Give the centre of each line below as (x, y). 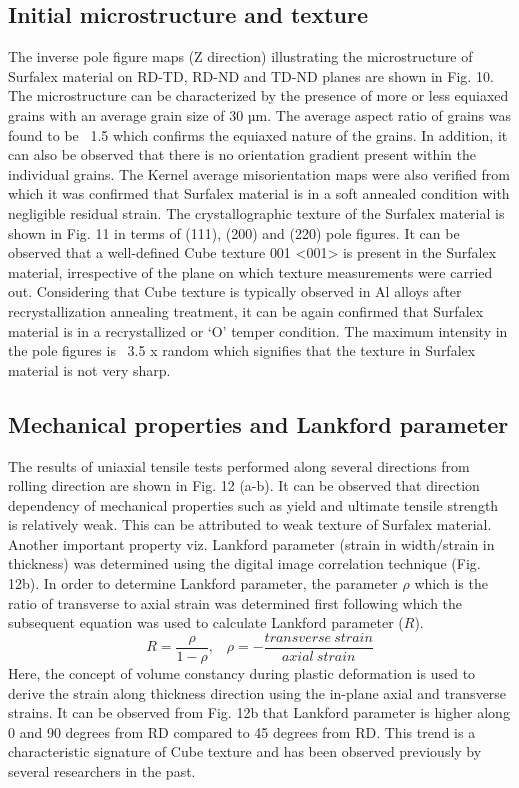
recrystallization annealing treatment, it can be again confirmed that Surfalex (246, 310)
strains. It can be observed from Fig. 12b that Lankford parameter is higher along (259, 712)
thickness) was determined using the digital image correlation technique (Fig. (244, 563)
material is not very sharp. (89, 369)
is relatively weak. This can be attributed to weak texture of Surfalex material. (250, 524)
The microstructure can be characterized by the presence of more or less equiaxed (258, 95)
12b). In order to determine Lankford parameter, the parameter (203, 583)
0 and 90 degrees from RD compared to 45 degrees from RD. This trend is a (242, 731)
